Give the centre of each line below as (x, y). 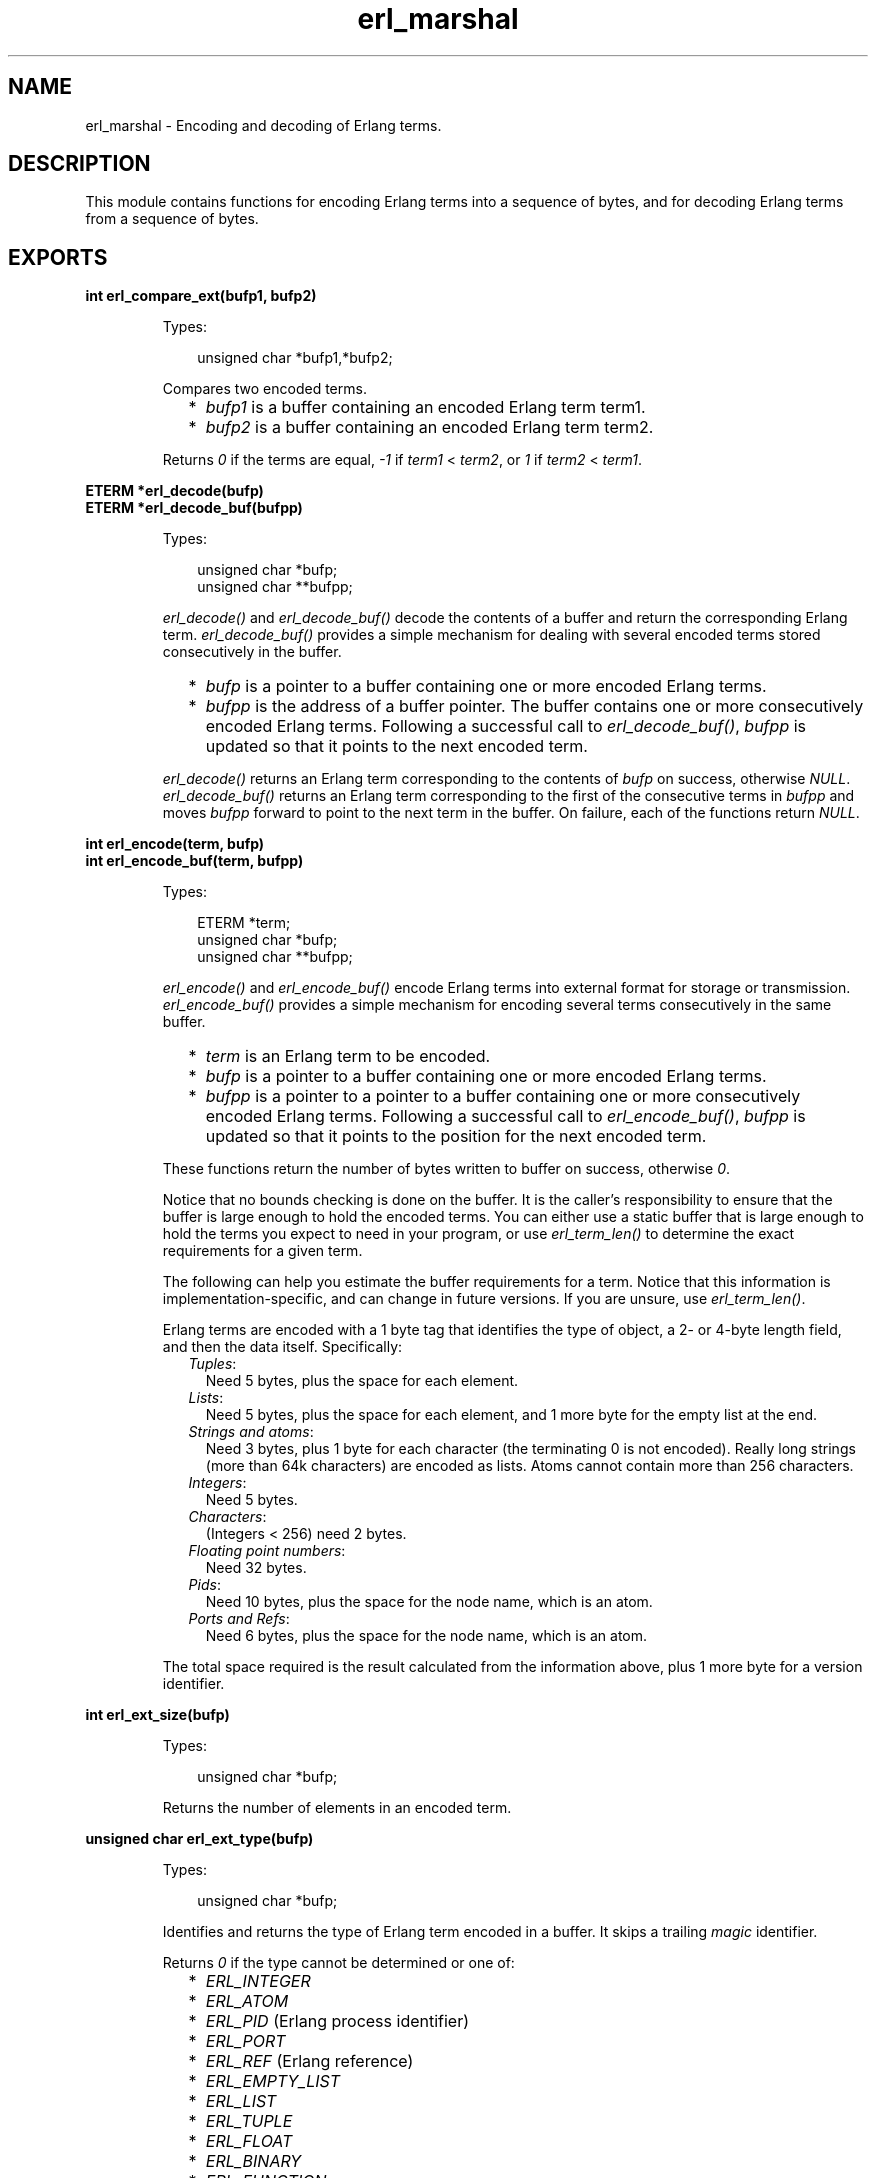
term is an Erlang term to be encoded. (348, 1056)
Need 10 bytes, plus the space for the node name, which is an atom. (429, 1602)
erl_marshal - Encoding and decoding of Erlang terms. (263, 125)
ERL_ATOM (247, 2001)
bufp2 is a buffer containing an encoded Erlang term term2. (429, 427)
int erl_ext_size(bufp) (157, 1715)
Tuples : (212, 1364)
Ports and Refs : (239, 1619)
